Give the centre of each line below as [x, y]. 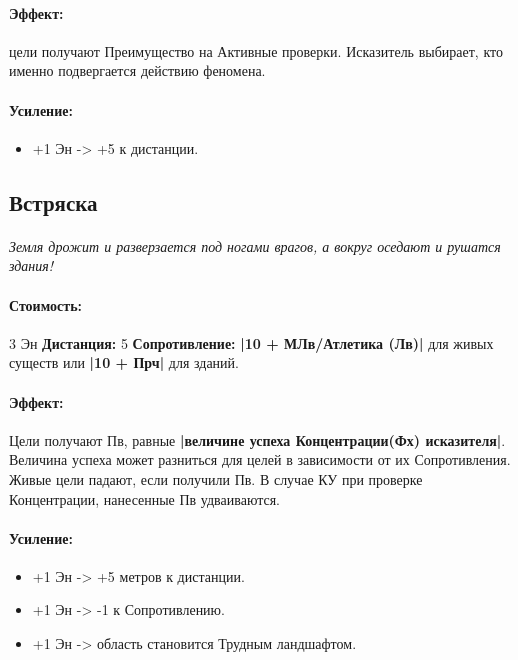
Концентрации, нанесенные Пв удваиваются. [144, 498]
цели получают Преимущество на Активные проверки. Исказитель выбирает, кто [256, 50]
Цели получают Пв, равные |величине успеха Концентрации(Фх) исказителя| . [257, 439]
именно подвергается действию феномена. [137, 70]
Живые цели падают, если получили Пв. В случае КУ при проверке [216, 478]
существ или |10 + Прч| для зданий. [124, 362]
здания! [31, 265]
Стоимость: [45, 304]
